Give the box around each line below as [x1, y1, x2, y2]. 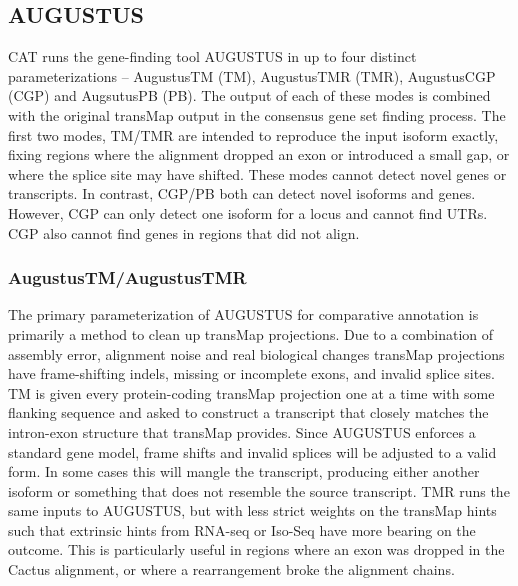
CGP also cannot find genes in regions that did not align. [8, 222, 360, 243]
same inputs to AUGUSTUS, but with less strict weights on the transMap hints [8, 500, 497, 521]
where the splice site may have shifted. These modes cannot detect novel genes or [8, 163, 507, 184]
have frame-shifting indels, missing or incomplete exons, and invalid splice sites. [8, 363, 495, 384]
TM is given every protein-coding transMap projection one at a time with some [8, 382, 495, 403]
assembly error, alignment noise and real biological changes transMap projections [8, 343, 505, 364]
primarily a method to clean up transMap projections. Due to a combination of [8, 323, 494, 344]
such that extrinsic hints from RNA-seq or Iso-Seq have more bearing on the [8, 519, 476, 540]
